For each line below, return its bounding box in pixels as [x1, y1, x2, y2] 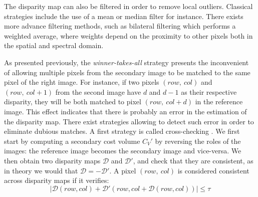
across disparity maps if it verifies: [4, 175, 109, 185]
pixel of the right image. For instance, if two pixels [4, 77, 159, 87]
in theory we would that [4, 165, 78, 175]
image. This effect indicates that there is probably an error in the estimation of [4, 106, 247, 116]
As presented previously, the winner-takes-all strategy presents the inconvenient [4, 57, 249, 67]
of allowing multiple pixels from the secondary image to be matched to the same [4, 67, 250, 77]
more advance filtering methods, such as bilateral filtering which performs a [4, 21, 236, 31]
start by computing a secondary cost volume [4, 135, 140, 146]
